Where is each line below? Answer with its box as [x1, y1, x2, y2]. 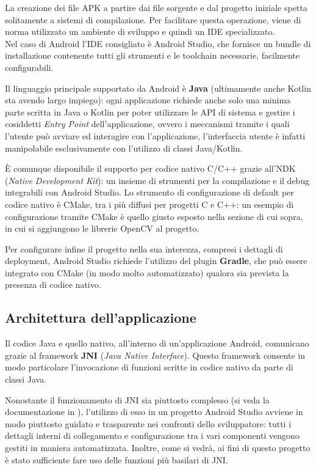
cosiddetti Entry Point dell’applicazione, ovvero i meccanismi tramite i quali [5, 117, 290, 130]
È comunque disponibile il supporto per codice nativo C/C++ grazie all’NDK [5, 162, 296, 175]
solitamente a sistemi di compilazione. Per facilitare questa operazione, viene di [5, 13, 301, 26]
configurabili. [5, 61, 54, 73]
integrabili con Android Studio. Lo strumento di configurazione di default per [5, 186, 294, 199]
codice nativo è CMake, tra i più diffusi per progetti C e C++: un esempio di [5, 197, 294, 210]
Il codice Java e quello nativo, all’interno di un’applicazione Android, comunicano [5, 337, 309, 350]
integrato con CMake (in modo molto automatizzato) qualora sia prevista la [5, 266, 289, 279]
